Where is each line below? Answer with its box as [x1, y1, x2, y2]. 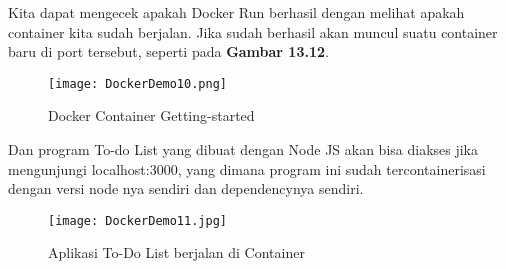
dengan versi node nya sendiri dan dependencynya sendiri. [8, 178, 364, 199]
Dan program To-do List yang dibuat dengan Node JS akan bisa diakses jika [8, 139, 479, 160]
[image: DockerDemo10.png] [48, 76, 227, 91]
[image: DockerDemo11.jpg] [48, 213, 227, 228]
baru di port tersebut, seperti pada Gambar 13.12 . [8, 41, 329, 62]
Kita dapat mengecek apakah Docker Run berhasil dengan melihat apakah [8, 2, 465, 22]
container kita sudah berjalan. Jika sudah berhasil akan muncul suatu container [8, 21, 498, 42]
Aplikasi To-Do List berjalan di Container [48, 242, 305, 263]
